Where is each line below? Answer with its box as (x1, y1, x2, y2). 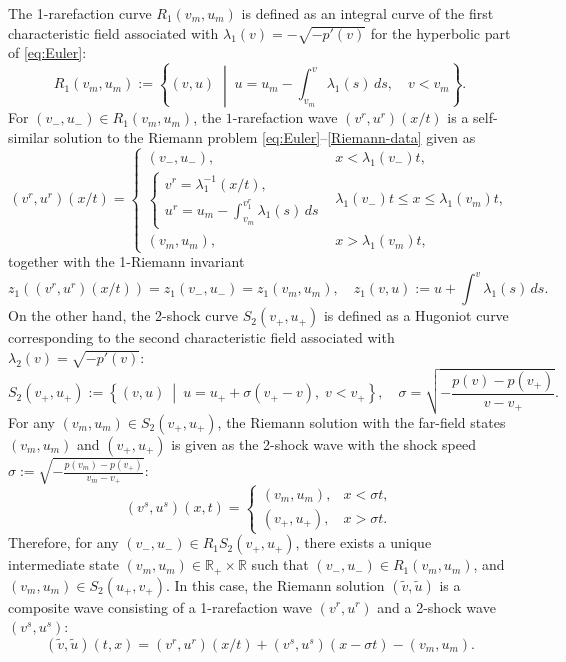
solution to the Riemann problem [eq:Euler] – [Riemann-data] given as (54, 126, 476, 147)
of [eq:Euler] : (8, 42, 87, 63)
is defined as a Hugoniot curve (323, 305, 509, 326)
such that (251, 554, 309, 575)
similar (8, 126, 50, 147)
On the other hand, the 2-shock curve (8, 305, 238, 326)
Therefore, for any (8, 532, 119, 553)
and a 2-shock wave (377, 596, 496, 617)
